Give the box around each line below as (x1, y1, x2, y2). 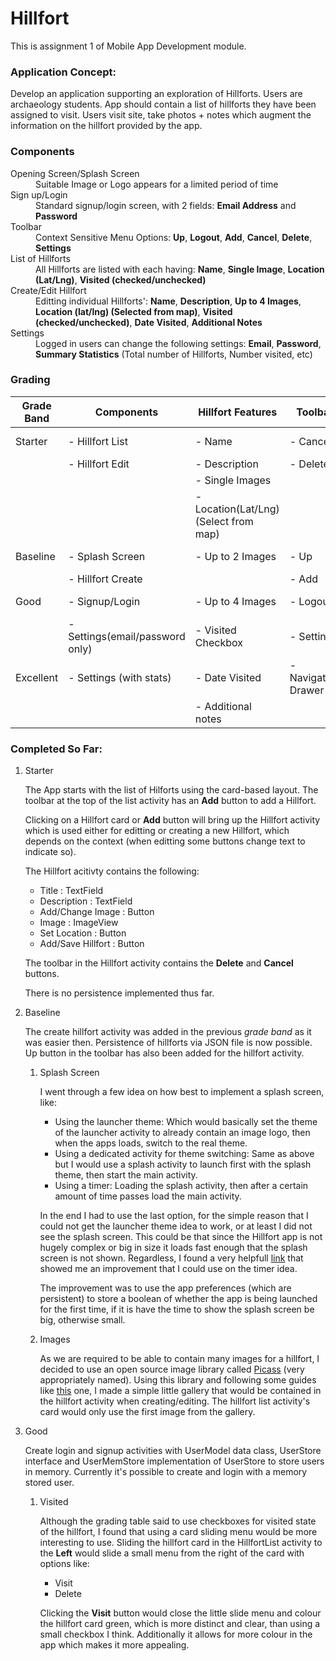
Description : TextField (39, 895, 133, 907)
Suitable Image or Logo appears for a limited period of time (35, 178, 279, 190)
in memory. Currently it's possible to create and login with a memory (24, 1466, 308, 1478)
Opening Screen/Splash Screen (10, 167, 140, 179)
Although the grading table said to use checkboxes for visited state (39, 1515, 317, 1527)
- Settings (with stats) (68, 670, 172, 684)
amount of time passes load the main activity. (54, 1190, 242, 1202)
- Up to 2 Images (194, 549, 277, 563)
